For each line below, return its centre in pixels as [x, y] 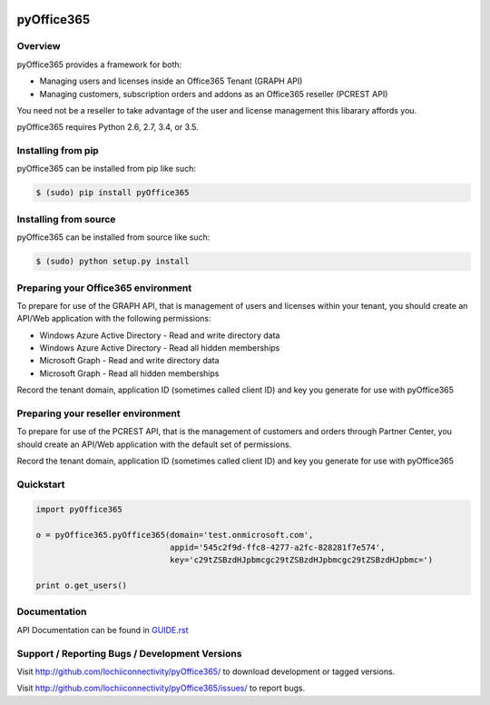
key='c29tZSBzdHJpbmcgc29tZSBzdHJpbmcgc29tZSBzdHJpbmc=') [301, 560]
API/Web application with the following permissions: [114, 319]
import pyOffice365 [79, 509]
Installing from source [66, 219]
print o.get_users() [81, 586]
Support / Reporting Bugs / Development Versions [129, 653]
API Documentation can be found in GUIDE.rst [103, 630]
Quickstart [41, 484]
